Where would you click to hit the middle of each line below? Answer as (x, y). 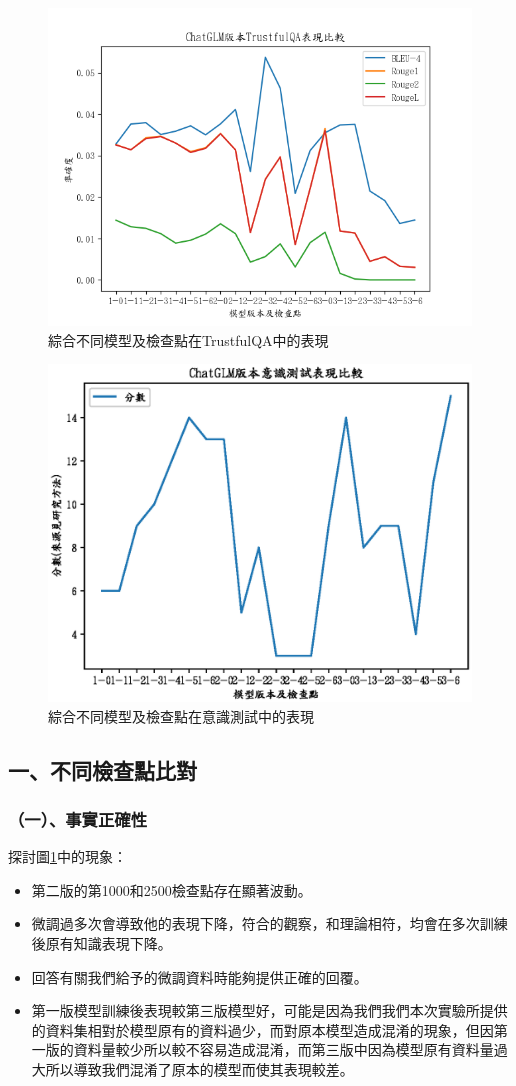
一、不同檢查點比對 (102, 769)
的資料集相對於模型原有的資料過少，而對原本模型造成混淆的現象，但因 (262, 1029)
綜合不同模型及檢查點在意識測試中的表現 (181, 715)
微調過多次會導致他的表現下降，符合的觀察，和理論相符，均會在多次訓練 (269, 923)
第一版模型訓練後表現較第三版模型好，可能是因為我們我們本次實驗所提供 (269, 1010)
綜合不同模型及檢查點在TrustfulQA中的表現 (188, 339)
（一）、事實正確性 (78, 818)
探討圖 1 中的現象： (67, 856)
